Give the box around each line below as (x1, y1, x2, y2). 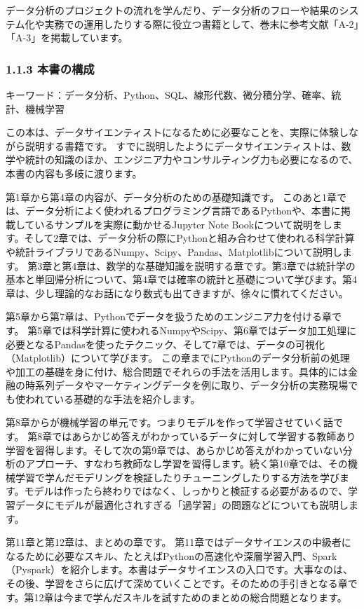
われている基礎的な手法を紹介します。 (25, 391, 201, 406)
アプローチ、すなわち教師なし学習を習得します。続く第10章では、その (25, 456, 348, 471)
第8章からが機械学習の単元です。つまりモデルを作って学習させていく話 (6, 415, 333, 430)
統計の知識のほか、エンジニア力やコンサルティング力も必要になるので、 (25, 152, 358, 167)
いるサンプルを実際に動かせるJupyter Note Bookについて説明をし (34, 217, 332, 231)
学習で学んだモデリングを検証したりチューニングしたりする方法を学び (15, 470, 339, 484)
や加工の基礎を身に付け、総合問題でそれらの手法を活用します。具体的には (6, 364, 348, 378)
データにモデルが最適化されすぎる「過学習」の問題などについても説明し (15, 498, 349, 512)
